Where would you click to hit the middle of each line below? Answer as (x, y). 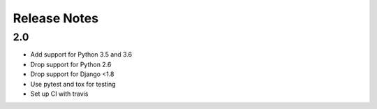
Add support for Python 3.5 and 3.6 (81, 54)
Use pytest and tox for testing (73, 84)
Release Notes (56, 18)
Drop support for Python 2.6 (71, 64)
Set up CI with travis (59, 94)
